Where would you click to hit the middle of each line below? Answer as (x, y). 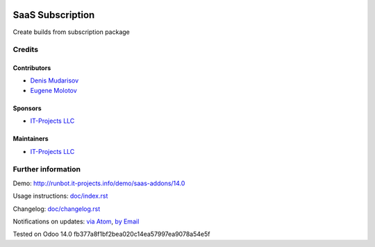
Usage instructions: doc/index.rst (60, 196)
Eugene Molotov (54, 90)
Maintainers (31, 139)
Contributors (32, 68)
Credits (25, 50)
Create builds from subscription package (71, 32)
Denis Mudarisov (55, 80)
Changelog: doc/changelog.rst (57, 209)
